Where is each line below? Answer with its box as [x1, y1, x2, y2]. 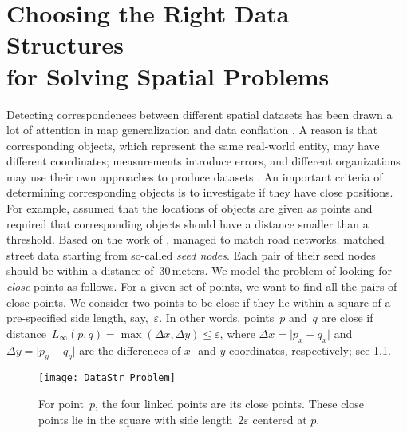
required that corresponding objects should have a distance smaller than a [6, 215, 369, 232]
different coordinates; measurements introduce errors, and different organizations [6, 153, 401, 169]
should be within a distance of [6, 262, 154, 279]
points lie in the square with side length [38, 411, 233, 427]
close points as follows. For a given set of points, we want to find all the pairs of [6, 278, 397, 295]
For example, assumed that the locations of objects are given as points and [6, 200, 373, 216]
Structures [6, 28, 124, 61]
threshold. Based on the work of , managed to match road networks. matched [6, 231, 385, 248]
